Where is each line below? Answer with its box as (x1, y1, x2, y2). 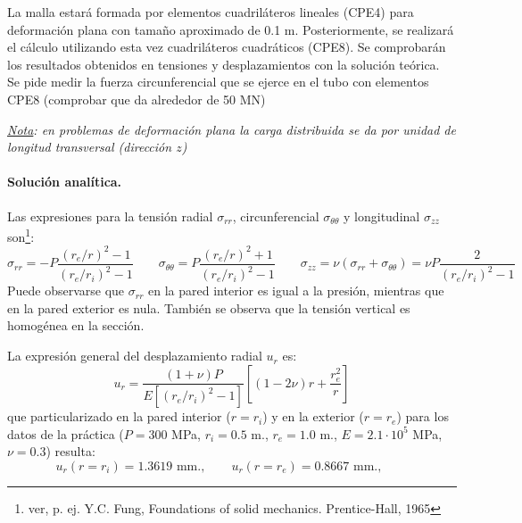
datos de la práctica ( (7, 424, 124, 443)
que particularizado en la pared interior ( (7, 407, 231, 426)
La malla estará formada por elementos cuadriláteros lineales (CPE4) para (7, 3, 414, 21)
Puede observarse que (7, 281, 125, 300)
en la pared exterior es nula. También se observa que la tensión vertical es (7, 298, 410, 317)
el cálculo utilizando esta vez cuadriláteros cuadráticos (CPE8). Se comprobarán (7, 37, 446, 56)
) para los (396, 407, 449, 426)
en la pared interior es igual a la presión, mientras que (148, 281, 444, 300)
